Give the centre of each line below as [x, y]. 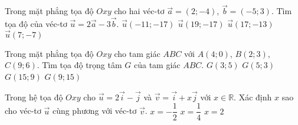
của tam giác [157, 65]
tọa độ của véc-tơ [36, 24]
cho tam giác [137, 53]
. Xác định [253, 97]
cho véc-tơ [23, 111]
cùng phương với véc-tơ [94, 111]
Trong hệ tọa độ [34, 97]
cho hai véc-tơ [139, 11]
